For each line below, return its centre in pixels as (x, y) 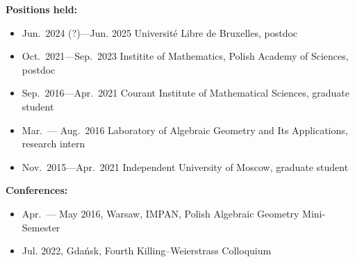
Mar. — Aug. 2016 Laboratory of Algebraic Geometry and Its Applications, (185, 130)
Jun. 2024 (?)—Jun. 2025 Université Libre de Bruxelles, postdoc (160, 32)
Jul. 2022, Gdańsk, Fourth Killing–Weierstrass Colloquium (147, 251)
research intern (53, 144)
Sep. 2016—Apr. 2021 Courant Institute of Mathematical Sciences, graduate (186, 93)
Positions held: (42, 9)
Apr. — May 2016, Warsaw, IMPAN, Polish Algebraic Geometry (160, 213)
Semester (41, 227)
